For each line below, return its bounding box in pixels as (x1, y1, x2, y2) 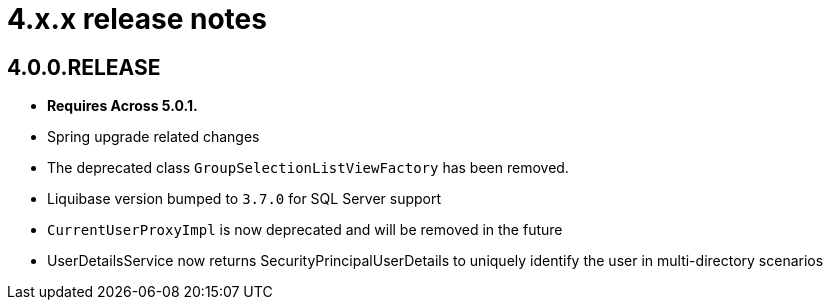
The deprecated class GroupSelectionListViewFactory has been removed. (47, 159, 569, 177)
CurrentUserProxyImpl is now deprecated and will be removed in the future (47, 221, 563, 239)
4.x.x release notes (7, 2, 267, 36)
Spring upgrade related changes (47, 128, 260, 146)
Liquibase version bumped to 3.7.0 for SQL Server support (47, 190, 442, 208)
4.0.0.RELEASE (7, 54, 161, 80)
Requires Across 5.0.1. (47, 97, 198, 115)
